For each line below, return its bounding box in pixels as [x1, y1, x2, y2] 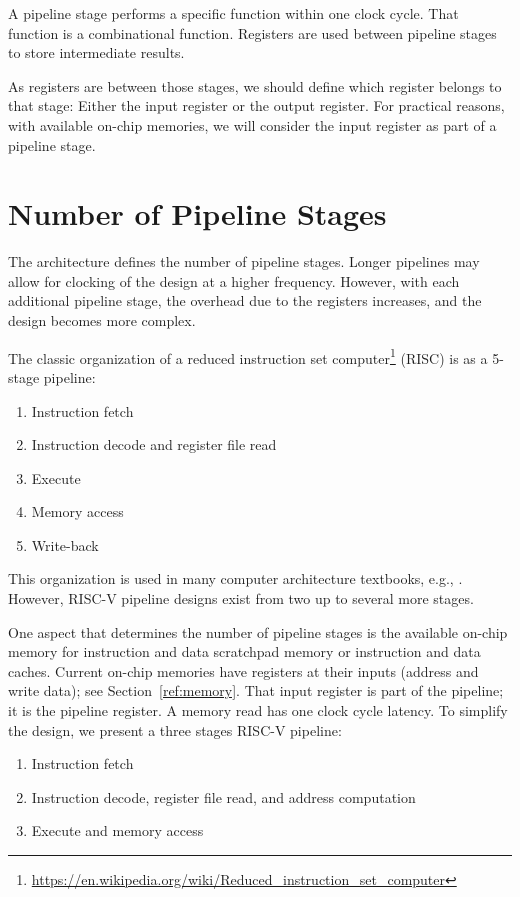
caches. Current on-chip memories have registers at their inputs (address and [8, 660, 479, 681]
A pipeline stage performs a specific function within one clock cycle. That [8, 3, 459, 23]
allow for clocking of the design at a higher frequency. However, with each [8, 270, 460, 291]
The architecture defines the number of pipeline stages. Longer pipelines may [8, 251, 480, 272]
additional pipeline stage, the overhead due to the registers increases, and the [8, 290, 482, 311]
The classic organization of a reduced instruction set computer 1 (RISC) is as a [8, 344, 488, 368]
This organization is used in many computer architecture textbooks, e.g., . [8, 568, 463, 589]
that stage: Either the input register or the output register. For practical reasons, [8, 95, 505, 116]
